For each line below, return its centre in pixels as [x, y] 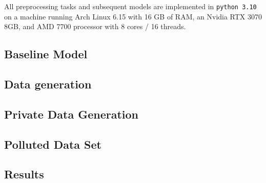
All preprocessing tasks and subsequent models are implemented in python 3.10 [130, 6]
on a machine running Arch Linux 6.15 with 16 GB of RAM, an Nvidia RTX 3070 [133, 16]
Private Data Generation [71, 114]
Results [24, 174]
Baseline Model [46, 54]
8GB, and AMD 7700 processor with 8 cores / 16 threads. [95, 26]
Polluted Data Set [53, 144]
